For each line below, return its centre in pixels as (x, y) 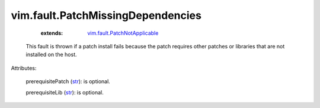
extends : (52, 33)
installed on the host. (51, 55)
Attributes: (24, 68)
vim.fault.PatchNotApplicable (123, 33)
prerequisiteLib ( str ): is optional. (65, 92)
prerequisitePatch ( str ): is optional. (68, 81)
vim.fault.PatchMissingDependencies (106, 15)
